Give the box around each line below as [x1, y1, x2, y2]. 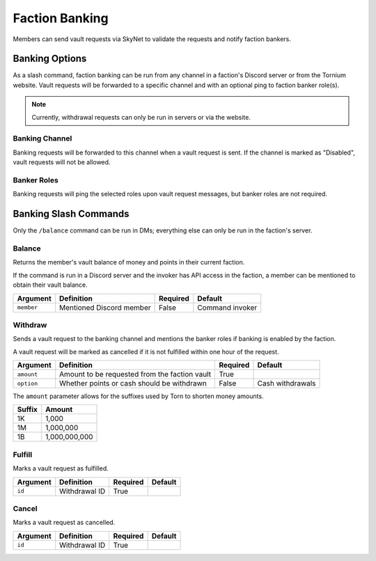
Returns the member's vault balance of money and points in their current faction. [13, 258, 245, 267]
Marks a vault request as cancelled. [13, 519, 116, 527]
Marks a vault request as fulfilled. [13, 464, 109, 473]
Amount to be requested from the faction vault [59, 370, 212, 379]
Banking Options [13, 53, 87, 65]
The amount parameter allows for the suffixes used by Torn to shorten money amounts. [13, 392, 264, 400]
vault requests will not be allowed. [13, 158, 111, 166]
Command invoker [197, 303, 258, 313]
